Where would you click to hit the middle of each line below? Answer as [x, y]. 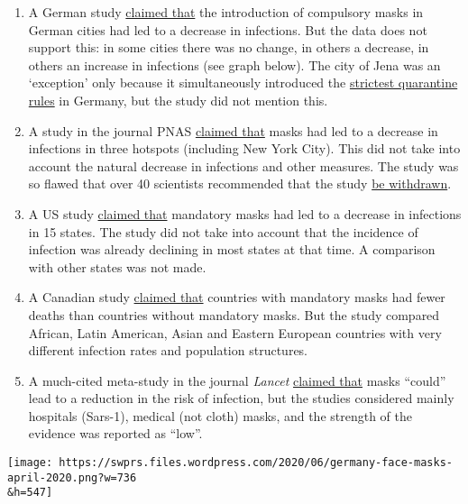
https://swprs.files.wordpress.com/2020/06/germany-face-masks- [256, 463]
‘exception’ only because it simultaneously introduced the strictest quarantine [243, 82]
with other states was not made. [117, 266]
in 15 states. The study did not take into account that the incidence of [223, 231]
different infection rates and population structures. [168, 350]
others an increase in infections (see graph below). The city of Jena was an [234, 64]
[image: [30, 463]
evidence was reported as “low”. [115, 433]
